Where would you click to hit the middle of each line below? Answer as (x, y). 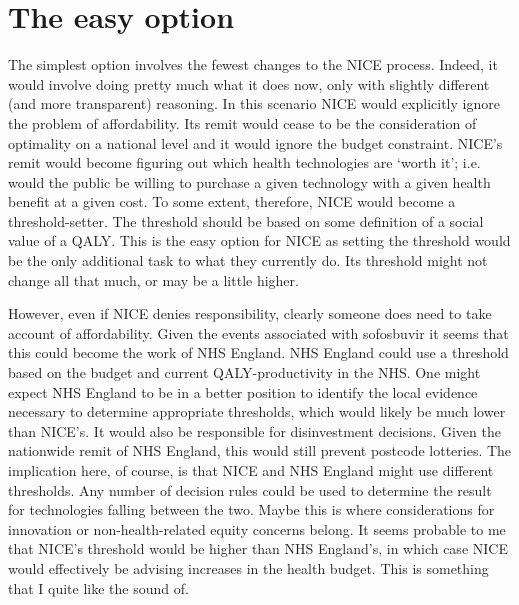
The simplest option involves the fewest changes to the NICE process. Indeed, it (253, 64)
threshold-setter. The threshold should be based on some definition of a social (246, 220)
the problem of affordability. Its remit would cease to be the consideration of (242, 122)
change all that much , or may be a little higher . (153, 279)
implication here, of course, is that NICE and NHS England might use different (251, 470)
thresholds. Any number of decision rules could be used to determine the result (250, 489)
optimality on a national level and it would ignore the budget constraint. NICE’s (255, 142)
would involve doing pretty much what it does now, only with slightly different (249, 83)
